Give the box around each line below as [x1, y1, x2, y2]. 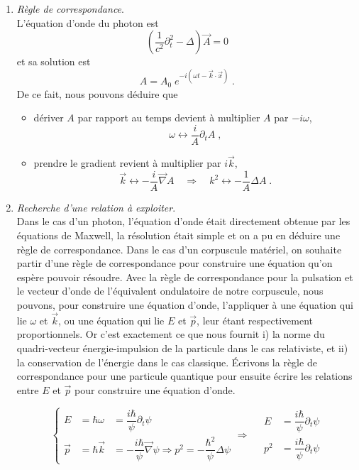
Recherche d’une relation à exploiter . [16, 200, 176, 214]
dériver [33, 110, 64, 125]
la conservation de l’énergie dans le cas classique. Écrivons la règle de [16, 354, 317, 369]
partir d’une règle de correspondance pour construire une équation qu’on [16, 256, 333, 270]
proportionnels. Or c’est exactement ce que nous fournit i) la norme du [16, 327, 325, 341]
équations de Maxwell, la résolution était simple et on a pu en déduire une [16, 228, 341, 243]
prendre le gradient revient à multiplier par [33, 155, 221, 170]
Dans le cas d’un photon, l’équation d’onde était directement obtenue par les [16, 214, 350, 229]
